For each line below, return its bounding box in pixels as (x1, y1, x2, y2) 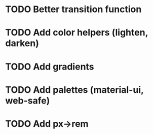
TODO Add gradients (5, 61, 95, 72)
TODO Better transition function (5, 4, 142, 15)
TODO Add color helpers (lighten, (5, 27, 148, 39)
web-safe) (5, 95, 50, 106)
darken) (5, 38, 40, 49)
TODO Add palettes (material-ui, (5, 84, 144, 95)
